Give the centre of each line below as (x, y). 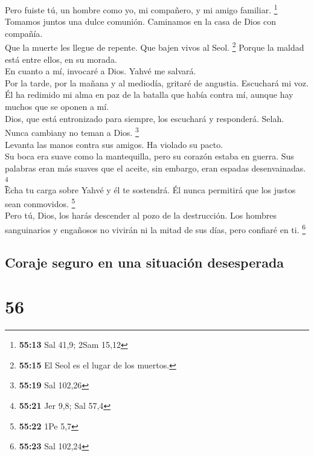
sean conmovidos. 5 (40, 203)
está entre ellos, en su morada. (61, 59)
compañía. (24, 33)
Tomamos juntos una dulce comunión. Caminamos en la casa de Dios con (140, 21)
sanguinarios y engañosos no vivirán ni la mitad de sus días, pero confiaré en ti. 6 (155, 229)
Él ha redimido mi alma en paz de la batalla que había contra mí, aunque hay (149, 95)
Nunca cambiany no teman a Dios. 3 (72, 131)
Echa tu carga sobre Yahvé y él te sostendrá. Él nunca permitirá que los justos (150, 189)
